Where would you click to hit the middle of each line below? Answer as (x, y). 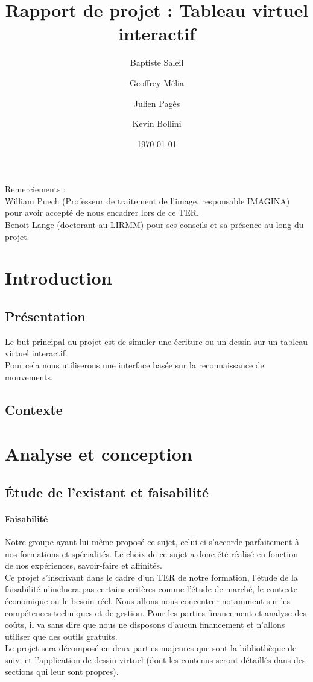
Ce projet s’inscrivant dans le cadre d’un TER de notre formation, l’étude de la (151, 577)
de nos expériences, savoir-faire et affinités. (84, 565)
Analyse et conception (99, 454)
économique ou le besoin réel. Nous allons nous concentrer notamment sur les (148, 600)
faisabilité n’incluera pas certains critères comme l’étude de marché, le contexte (151, 589)
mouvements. (29, 377)
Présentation (45, 316)
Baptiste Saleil (157, 62)
